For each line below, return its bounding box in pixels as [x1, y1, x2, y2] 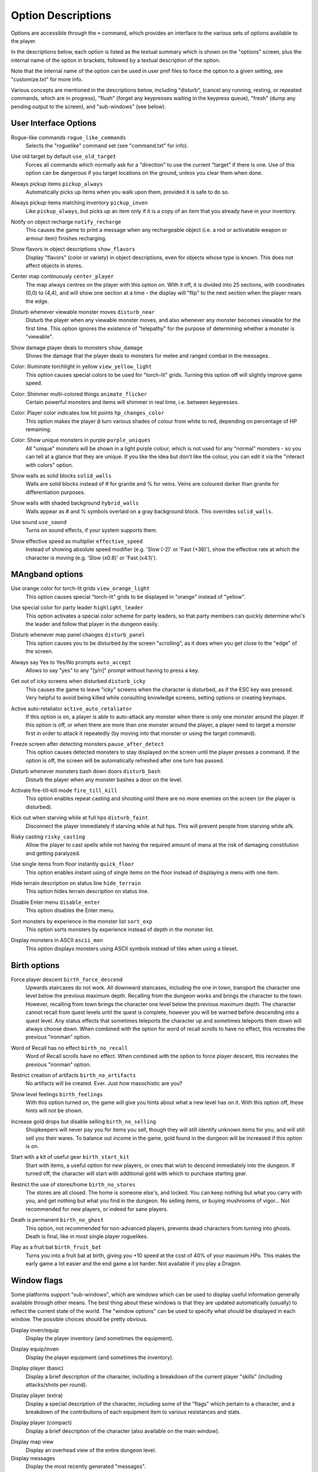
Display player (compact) [11, 1419, 72, 1426]
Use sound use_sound [11, 518, 67, 525]
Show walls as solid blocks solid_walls [11, 472, 112, 479]
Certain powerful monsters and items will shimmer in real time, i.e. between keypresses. [25, 398, 240, 406]
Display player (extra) [11, 1392, 63, 1399]
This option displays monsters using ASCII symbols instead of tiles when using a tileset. [25, 945, 238, 952]
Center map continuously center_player [11, 273, 114, 280]
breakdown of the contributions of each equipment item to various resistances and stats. [25, 1408, 241, 1415]
